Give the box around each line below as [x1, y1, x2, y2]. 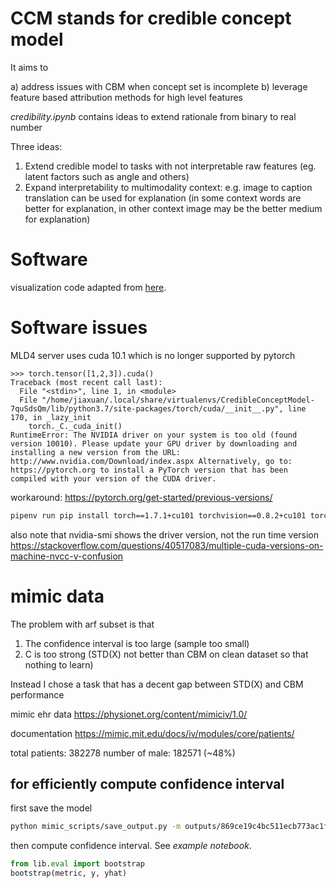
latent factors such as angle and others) [24, 170, 190, 182]
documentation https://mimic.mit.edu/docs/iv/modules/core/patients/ [10, 727, 295, 739]
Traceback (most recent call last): [10, 377, 163, 387]
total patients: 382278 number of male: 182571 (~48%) [10, 747, 236, 759]
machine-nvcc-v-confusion [10, 550, 124, 562]
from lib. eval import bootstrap [10, 859, 145, 869]
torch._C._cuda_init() [28, 421, 123, 431]
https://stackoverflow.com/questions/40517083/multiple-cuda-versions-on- [10, 539, 324, 551]
